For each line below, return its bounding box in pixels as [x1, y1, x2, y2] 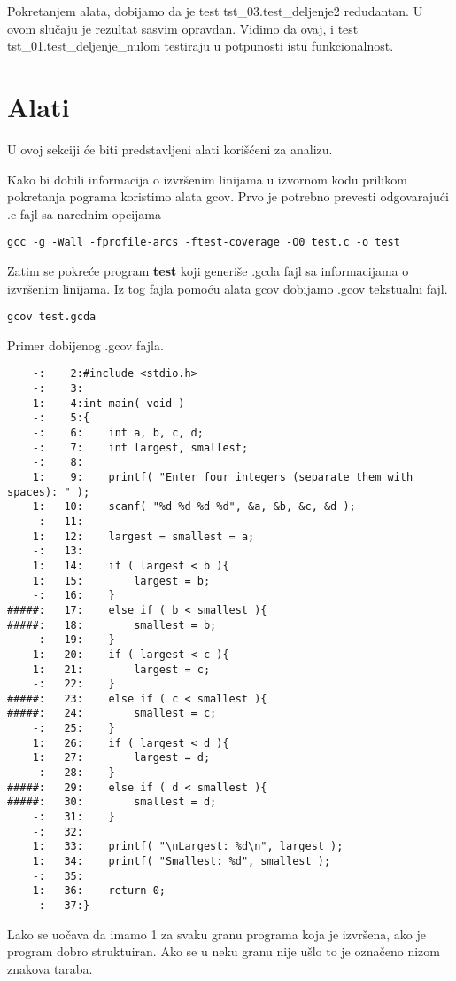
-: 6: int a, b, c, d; [32, 427, 204, 439]
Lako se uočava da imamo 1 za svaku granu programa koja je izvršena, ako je [7, 924, 427, 943]
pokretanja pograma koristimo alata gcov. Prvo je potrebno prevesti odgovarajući [7, 187, 449, 206]
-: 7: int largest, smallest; [32, 441, 249, 454]
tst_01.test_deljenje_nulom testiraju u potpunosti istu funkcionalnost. [7, 36, 394, 55]
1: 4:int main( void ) [32, 396, 185, 410]
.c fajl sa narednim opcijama [7, 204, 161, 223]
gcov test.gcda [7, 310, 97, 324]
